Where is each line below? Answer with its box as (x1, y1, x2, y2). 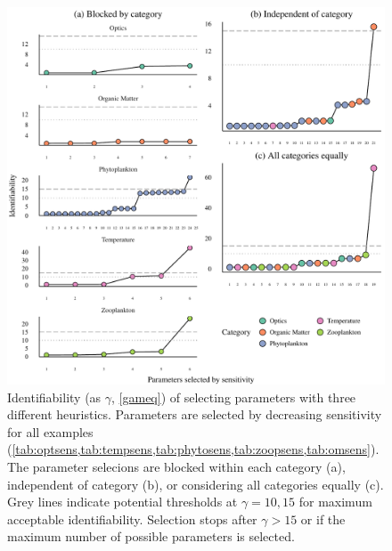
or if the (300, 509, 346, 528)
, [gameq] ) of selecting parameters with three (111, 387, 356, 406)
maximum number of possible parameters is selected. (7, 527, 295, 546)
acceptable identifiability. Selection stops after (7, 509, 257, 528)
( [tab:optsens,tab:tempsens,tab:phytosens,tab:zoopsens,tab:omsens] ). (7, 440, 380, 458)
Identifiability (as (7, 387, 102, 406)
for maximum (298, 492, 372, 511)
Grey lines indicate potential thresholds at (7, 492, 238, 511)
